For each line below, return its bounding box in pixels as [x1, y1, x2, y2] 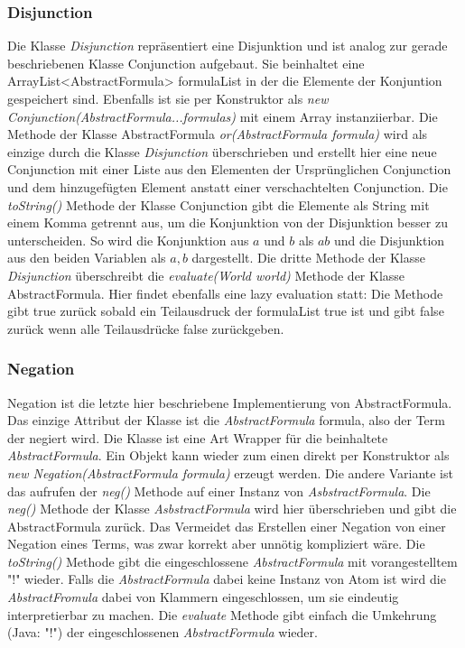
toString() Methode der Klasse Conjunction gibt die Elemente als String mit [7, 195, 430, 214]
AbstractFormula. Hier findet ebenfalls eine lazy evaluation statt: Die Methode [7, 283, 443, 302]
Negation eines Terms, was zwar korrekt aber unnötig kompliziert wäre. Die [7, 534, 425, 553]
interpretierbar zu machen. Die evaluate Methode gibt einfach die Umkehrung [7, 605, 437, 624]
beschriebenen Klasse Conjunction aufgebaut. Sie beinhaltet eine [7, 53, 365, 72]
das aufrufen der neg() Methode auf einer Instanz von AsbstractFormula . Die [7, 481, 431, 500]
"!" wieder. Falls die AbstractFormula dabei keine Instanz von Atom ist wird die [7, 569, 446, 588]
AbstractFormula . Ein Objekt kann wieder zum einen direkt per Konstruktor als [7, 446, 450, 465]
